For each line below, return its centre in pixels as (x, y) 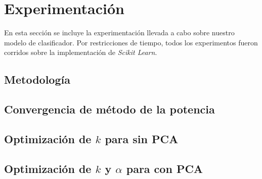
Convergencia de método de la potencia (110, 109)
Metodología (37, 79)
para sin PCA (142, 138)
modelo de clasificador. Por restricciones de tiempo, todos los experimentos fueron (131, 42)
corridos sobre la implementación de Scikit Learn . (81, 52)
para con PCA (165, 168)
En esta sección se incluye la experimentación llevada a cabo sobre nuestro (119, 33)
